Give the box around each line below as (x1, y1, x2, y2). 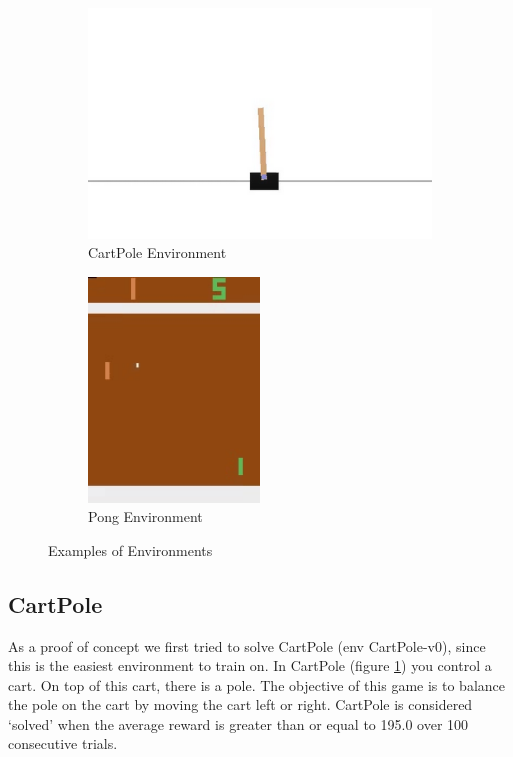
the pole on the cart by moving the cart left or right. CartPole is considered (8, 694, 473, 715)
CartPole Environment (88, 242, 227, 263)
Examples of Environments (48, 539, 213, 560)
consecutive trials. (8, 733, 118, 754)
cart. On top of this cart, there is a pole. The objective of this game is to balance (8, 674, 505, 695)
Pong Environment (88, 506, 203, 527)
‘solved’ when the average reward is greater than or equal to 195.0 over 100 (8, 713, 469, 734)
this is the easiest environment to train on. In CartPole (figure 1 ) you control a (8, 655, 492, 676)
